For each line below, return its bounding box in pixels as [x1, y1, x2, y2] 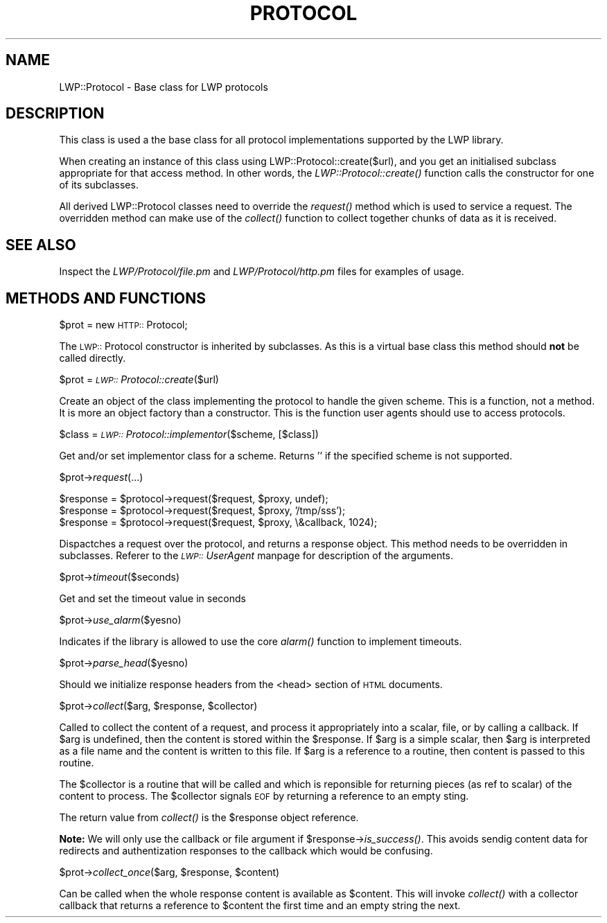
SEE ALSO [6, 236, 76, 254]
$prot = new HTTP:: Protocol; [59, 319, 188, 331]
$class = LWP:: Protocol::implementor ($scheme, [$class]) [59, 428, 319, 441]
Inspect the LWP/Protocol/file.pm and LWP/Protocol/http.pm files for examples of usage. [59, 265, 464, 278]
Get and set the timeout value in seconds [59, 592, 246, 605]
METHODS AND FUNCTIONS [6, 289, 206, 307]
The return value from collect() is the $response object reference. [59, 811, 359, 824]
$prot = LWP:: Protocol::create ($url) [59, 373, 219, 386]
